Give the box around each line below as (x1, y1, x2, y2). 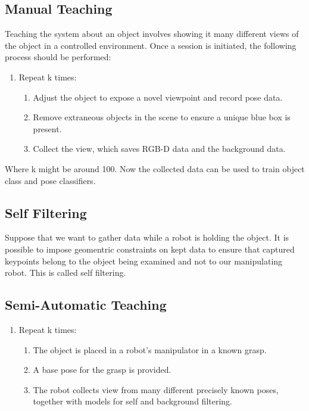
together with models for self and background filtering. (33, 395, 232, 407)
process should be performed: (5, 51, 111, 63)
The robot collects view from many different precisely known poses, (33, 383, 279, 396)
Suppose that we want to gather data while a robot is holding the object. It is (5, 231, 289, 244)
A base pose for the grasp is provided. (33, 363, 171, 376)
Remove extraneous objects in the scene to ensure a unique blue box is (33, 111, 291, 123)
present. (33, 122, 62, 135)
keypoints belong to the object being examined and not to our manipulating (5, 254, 283, 267)
